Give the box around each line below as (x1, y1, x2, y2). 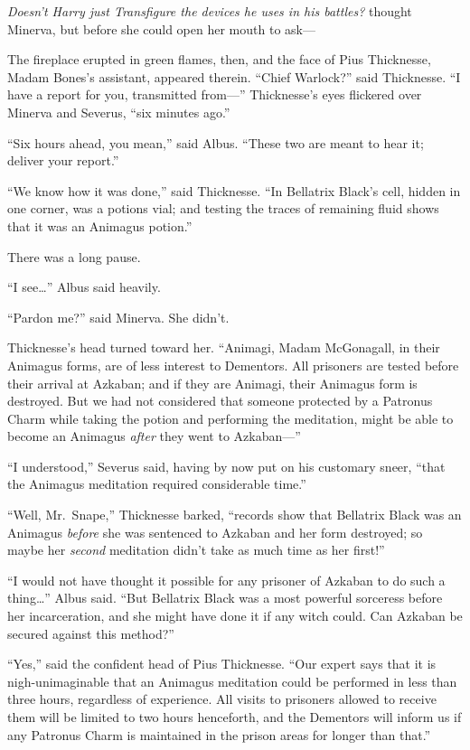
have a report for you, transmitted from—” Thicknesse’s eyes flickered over (7, 85, 422, 104)
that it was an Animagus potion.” (7, 216, 193, 235)
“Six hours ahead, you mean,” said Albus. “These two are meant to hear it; (7, 133, 424, 152)
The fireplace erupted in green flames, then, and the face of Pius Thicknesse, (7, 50, 431, 69)
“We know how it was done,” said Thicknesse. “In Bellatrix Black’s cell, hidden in (7, 181, 461, 200)
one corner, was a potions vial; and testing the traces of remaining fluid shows (7, 199, 439, 218)
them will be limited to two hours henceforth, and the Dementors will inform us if (7, 708, 462, 726)
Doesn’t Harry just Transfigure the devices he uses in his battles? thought (7, 2, 412, 20)
